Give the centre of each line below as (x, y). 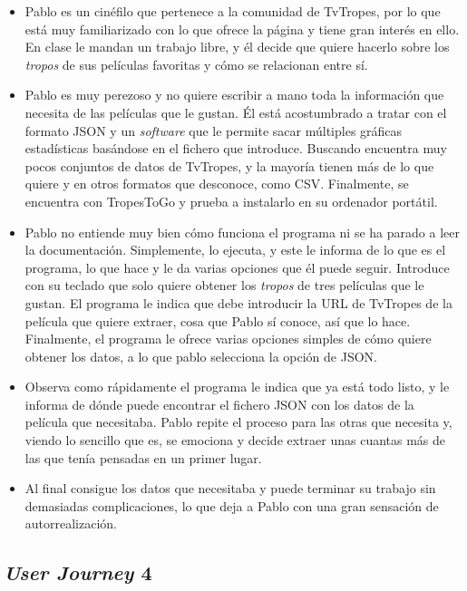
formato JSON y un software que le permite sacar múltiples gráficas (214, 130)
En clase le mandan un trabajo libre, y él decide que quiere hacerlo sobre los (237, 47)
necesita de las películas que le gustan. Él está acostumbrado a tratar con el (236, 112)
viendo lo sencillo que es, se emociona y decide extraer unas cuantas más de (235, 440)
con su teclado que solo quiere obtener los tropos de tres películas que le (224, 285)
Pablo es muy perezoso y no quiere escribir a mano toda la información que (234, 95)
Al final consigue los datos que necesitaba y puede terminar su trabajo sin (230, 488)
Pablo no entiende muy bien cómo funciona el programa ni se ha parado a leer (242, 232)
